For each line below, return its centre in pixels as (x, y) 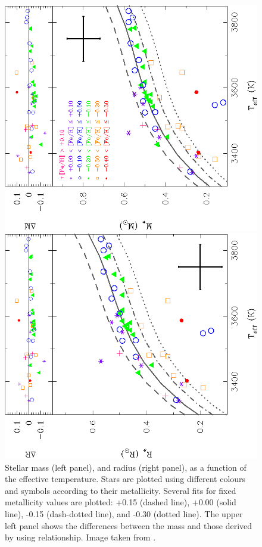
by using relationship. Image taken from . (80, 537)
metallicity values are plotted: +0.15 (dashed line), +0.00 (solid (121, 502)
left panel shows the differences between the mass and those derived (129, 525)
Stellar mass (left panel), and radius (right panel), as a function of (126, 467)
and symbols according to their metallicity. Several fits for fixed (121, 490)
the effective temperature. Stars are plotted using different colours (125, 479)
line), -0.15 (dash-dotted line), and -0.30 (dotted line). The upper (124, 513)
